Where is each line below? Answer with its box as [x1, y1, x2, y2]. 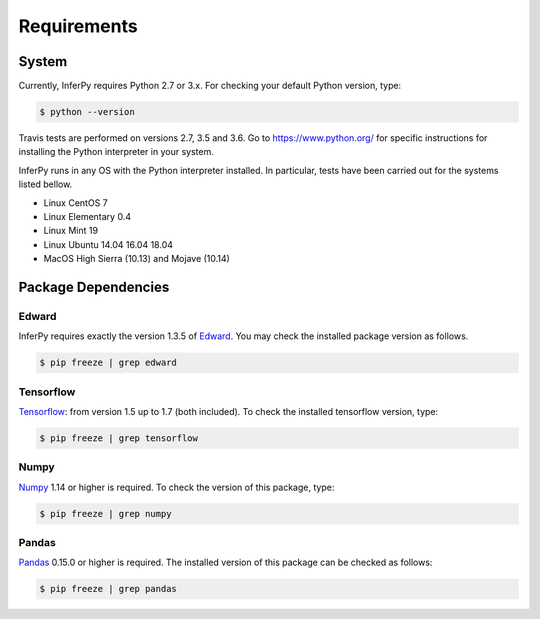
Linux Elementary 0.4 [43, 210, 132, 222]
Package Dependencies [18, 278, 170, 295]
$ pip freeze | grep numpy [39, 508, 172, 519]
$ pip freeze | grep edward [39, 357, 177, 369]
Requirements [18, 15, 139, 37]
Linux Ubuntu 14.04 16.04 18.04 [43, 238, 174, 250]
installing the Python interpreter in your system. [18, 146, 214, 158]
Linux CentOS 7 [43, 196, 109, 209]
